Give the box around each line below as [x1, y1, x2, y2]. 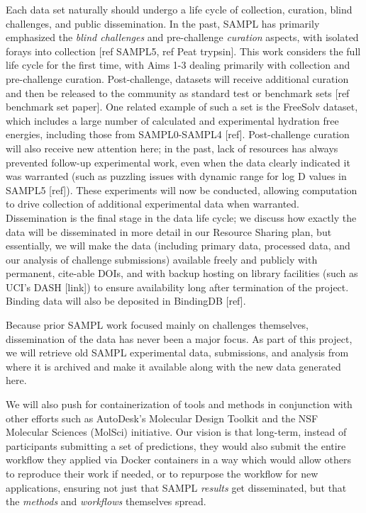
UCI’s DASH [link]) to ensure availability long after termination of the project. [6, 279, 349, 294]
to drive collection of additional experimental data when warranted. [6, 196, 299, 211]
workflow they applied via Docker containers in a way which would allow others [6, 452, 351, 467]
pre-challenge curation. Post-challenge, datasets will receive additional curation [6, 71, 349, 86]
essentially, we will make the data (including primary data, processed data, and [6, 238, 350, 253]
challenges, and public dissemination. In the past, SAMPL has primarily [6, 16, 320, 30]
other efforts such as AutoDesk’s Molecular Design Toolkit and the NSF [6, 410, 318, 425]
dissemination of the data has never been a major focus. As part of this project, [6, 331, 353, 346]
